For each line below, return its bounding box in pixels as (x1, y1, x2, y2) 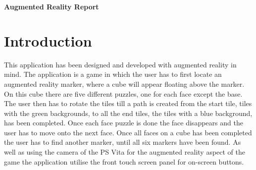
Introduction (4, 30, 92, 51)
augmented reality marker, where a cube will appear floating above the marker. (4, 78, 245, 89)
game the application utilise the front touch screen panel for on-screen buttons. (4, 156, 244, 167)
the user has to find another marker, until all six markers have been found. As (4, 137, 241, 147)
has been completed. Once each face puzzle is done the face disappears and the (4, 117, 243, 128)
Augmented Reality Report (4, 1, 99, 11)
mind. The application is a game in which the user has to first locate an (4, 69, 222, 79)
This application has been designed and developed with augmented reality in (4, 59, 237, 69)
